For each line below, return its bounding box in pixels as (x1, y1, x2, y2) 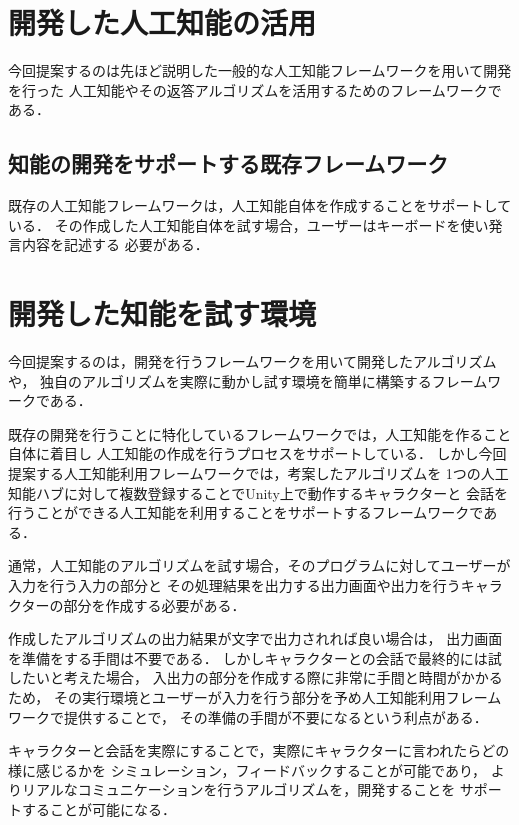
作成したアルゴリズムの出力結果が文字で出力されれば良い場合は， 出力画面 (8, 628, 503, 649)
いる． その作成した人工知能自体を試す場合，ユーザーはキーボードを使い (8, 214, 489, 235)
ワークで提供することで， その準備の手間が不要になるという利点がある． (8, 706, 488, 727)
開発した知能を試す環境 (8, 293, 317, 334)
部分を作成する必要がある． (63, 594, 246, 615)
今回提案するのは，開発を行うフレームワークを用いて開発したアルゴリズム (8, 351, 497, 372)
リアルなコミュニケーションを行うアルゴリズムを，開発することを (21, 779, 456, 800)
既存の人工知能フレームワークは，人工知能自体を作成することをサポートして (8, 195, 512, 216)
